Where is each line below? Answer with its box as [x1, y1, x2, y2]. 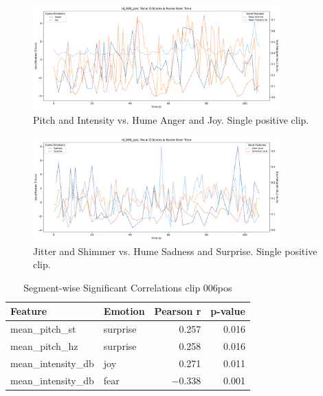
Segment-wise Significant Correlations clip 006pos [23, 280, 232, 294]
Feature [10, 304, 47, 318]
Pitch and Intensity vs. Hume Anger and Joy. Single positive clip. [33, 112, 309, 126]
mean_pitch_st [10, 322, 76, 336]
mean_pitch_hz [10, 339, 78, 353]
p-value [210, 304, 245, 318]
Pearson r [154, 304, 201, 318]
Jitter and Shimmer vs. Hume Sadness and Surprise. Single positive [33, 243, 318, 258]
